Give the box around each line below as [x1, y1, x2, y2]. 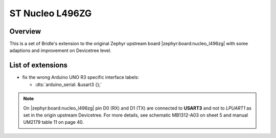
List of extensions [9, 61, 68, 70]
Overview [9, 27, 41, 36]
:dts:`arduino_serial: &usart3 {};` [35, 81, 102, 88]
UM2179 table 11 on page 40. [23, 119, 84, 125]
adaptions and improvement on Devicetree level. [9, 47, 112, 53]
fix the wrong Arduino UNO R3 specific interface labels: [22, 74, 140, 80]
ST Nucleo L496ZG [9, 8, 92, 19]
